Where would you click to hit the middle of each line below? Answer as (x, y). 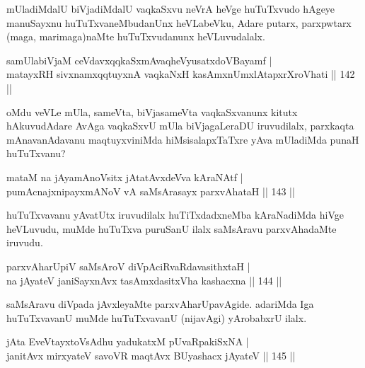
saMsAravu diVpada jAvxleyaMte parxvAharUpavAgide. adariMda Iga (160, 304)
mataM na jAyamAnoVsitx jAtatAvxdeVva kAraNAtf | (125, 177)
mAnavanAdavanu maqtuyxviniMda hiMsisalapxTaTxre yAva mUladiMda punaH (183, 139)
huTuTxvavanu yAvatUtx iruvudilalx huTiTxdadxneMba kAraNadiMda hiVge (175, 215)
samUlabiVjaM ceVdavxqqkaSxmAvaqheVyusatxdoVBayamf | (139, 60)
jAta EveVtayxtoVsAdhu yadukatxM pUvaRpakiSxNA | (128, 341)
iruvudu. (25, 242)
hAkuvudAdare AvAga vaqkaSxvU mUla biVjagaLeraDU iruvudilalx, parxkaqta (180, 126)
